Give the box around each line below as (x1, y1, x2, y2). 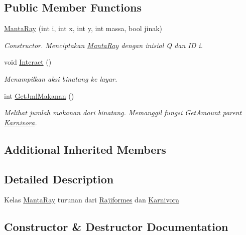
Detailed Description (4, 171, 114, 186)
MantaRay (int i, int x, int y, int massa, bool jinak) (4, 23, 163, 34)
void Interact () (4, 57, 52, 67)
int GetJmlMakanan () (4, 90, 74, 101)
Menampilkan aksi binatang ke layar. (4, 73, 117, 84)
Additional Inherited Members (4, 141, 166, 157)
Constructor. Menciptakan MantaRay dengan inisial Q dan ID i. (4, 40, 203, 50)
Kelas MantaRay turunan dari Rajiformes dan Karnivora (4, 194, 179, 205)
